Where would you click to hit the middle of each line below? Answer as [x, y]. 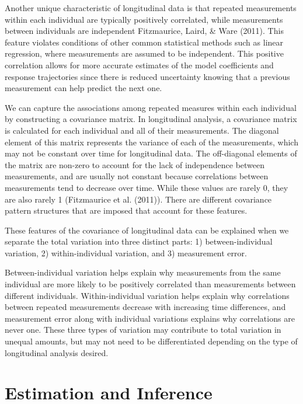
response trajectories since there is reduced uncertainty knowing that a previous [147, 76]
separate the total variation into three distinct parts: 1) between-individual [139, 241]
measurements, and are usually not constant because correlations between [137, 176]
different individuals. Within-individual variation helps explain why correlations [147, 295]
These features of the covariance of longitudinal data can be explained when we [147, 230]
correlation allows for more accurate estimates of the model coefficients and [139, 65]
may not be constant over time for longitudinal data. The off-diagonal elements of [151, 153]
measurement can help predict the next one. [83, 88]
